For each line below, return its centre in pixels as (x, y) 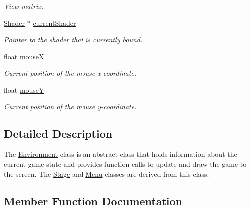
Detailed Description (58, 133)
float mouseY (24, 89)
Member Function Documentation (93, 200)
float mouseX (24, 56)
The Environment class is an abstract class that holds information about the (121, 154)
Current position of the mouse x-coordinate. (70, 73)
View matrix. (24, 6)
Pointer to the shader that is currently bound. (73, 40)
